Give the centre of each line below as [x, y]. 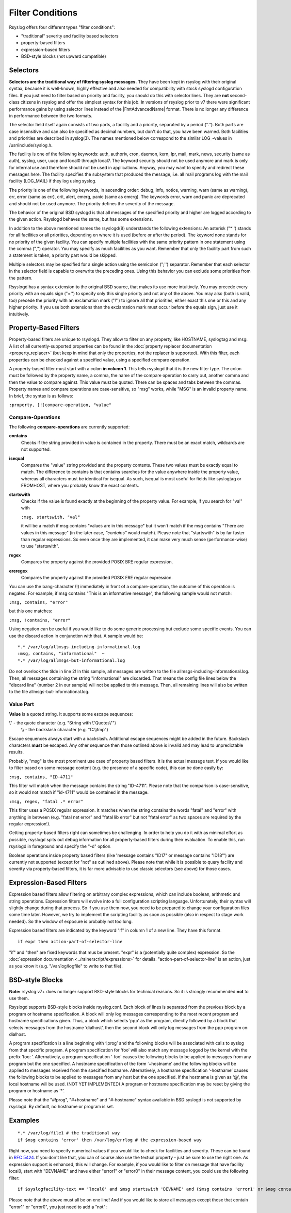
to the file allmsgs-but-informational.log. [49, 692]
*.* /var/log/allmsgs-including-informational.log [79, 647]
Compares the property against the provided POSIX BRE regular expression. [97, 562]
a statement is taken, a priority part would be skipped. [63, 255]
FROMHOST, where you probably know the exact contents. [80, 486]
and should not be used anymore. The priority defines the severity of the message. [92, 203]
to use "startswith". [40, 546]
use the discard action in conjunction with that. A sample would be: [76, 636]
